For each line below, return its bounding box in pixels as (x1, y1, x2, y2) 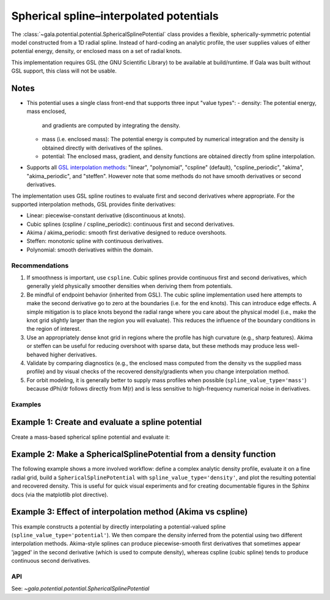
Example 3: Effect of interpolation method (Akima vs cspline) (11, 507, 248, 517)
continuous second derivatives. (11, 557, 91, 565)
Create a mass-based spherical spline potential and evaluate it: (11, 433, 170, 441)
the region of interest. (26, 325, 81, 333)
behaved (26, 351, 49, 358)
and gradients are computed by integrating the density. (42, 121, 180, 129)
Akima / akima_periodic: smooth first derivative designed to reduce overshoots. (26, 229, 227, 236)
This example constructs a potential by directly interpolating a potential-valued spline (11, 522, 226, 530)
